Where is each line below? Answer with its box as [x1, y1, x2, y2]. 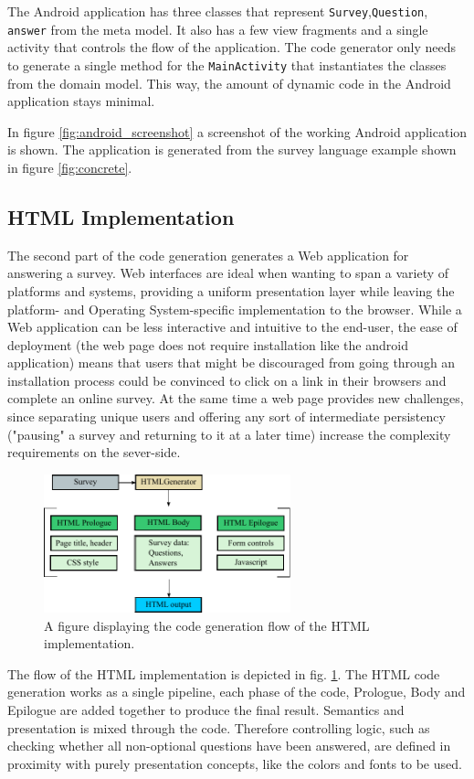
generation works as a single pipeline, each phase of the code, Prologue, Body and [7, 682, 466, 701]
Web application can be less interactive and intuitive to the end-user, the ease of [7, 317, 458, 336]
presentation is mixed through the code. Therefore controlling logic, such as [7, 718, 430, 737]
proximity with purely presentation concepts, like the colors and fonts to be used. [7, 753, 462, 773]
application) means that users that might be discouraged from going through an [7, 353, 456, 372]
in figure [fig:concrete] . [7, 157, 132, 176]
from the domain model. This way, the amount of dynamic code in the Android [7, 73, 451, 92]
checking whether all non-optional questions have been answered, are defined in [7, 736, 451, 755]
